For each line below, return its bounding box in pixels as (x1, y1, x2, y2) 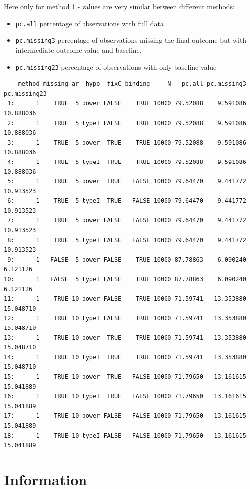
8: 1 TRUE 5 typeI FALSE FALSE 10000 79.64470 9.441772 (7, 236, 246, 244)
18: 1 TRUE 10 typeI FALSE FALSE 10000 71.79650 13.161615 (4, 432, 246, 439)
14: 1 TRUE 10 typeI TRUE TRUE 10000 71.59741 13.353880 (4, 353, 246, 361)
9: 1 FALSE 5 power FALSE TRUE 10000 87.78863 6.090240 (7, 256, 246, 263)
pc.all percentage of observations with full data (15, 18, 164, 28)
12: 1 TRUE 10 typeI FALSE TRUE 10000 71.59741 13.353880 (4, 315, 246, 322)
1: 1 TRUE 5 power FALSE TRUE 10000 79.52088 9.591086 (7, 100, 246, 107)
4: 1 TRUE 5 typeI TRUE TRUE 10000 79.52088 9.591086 (7, 158, 246, 165)
